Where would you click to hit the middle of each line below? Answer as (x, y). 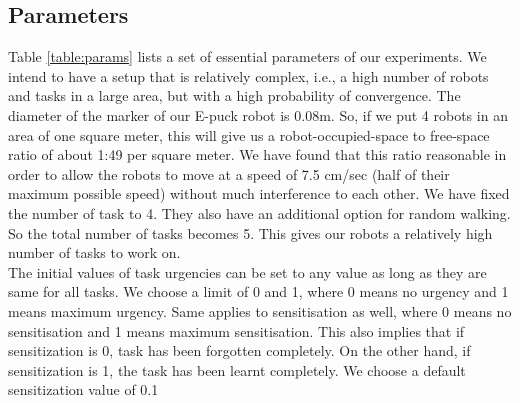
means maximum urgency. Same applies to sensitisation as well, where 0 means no (260, 310)
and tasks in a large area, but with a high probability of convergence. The (234, 95)
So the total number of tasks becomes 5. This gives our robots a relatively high (250, 232)
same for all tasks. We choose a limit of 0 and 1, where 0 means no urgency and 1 (258, 291)
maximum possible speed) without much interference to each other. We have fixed (259, 193)
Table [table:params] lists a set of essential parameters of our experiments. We (247, 56)
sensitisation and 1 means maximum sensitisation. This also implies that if (236, 330)
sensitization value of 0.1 (83, 389)
